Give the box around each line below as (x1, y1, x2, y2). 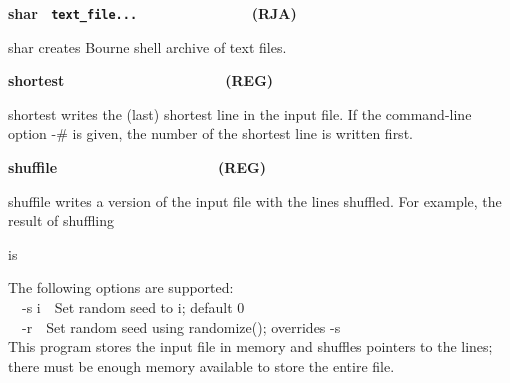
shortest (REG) (8, 70, 274, 91)
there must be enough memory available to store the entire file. (8, 355, 395, 376)
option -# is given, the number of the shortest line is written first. (8, 123, 413, 144)
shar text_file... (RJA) (8, 3, 297, 23)
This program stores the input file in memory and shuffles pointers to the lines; (8, 336, 493, 357)
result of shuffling (8, 210, 114, 231)
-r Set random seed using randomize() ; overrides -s (22, 316, 341, 337)
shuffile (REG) (8, 157, 266, 178)
